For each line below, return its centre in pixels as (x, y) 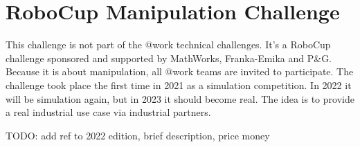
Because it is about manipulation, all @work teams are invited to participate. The (180, 71)
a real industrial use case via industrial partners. (108, 112)
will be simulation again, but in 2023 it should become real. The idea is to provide (180, 98)
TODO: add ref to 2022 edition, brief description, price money (138, 135)
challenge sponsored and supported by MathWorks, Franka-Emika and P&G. (169, 58)
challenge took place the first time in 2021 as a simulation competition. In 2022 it (179, 85)
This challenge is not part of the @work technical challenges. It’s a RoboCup (168, 45)
